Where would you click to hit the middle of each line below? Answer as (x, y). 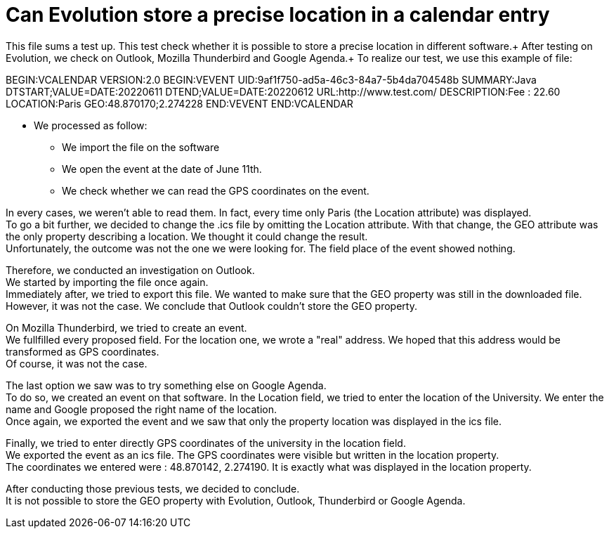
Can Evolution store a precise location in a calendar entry (278, 15)
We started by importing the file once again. (107, 282)
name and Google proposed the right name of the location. (142, 409)
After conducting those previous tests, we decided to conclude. (153, 488)
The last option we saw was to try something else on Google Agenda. (166, 385)
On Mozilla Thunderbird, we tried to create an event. (126, 327)
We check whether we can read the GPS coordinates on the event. (216, 190)
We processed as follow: (91, 125)
